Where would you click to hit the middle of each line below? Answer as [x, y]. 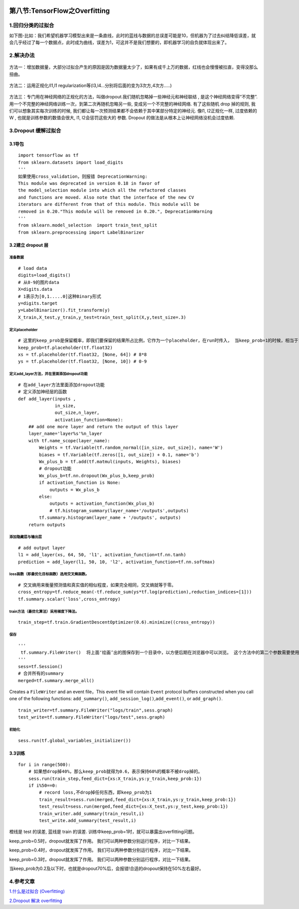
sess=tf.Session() [41, 666]
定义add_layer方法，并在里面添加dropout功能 [49, 374]
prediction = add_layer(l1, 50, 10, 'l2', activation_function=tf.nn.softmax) [117, 562]
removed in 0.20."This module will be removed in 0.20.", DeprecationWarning [115, 211]
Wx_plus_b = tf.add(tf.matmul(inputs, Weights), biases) [110, 462]
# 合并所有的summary [41, 674]
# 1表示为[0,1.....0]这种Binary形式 [60, 296]
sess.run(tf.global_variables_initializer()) [75, 740]
